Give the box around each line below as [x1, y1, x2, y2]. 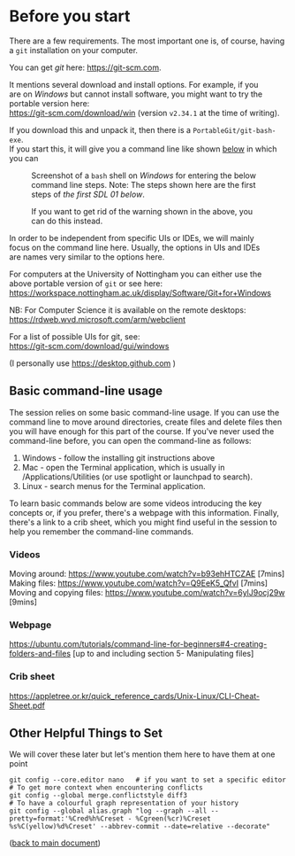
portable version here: [9, 97, 90, 108]
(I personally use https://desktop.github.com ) [9, 357, 177, 369]
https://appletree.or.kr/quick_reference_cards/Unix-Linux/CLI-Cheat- [9, 690, 261, 701]
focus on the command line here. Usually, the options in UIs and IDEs [9, 242, 261, 253]
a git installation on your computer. [9, 44, 139, 55]
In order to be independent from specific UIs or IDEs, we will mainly [9, 232, 254, 243]
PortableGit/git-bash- [193, 126, 276, 135]
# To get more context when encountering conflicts [9, 783, 203, 792]
